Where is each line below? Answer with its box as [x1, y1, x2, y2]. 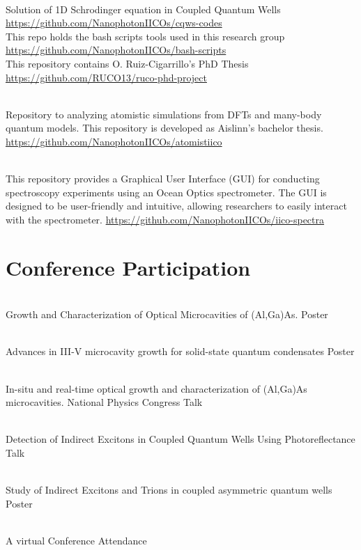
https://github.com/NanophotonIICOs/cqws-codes [6, 15, 222, 30]
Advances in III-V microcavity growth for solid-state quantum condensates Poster [6, 344, 355, 359]
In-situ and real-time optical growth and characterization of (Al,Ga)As [6, 381, 307, 395]
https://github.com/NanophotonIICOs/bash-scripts [6, 42, 226, 57]
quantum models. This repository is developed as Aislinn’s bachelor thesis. [6, 120, 323, 135]
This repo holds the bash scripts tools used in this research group [6, 29, 285, 43]
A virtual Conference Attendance [6, 533, 147, 547]
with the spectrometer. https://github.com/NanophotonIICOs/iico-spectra [6, 212, 325, 226]
